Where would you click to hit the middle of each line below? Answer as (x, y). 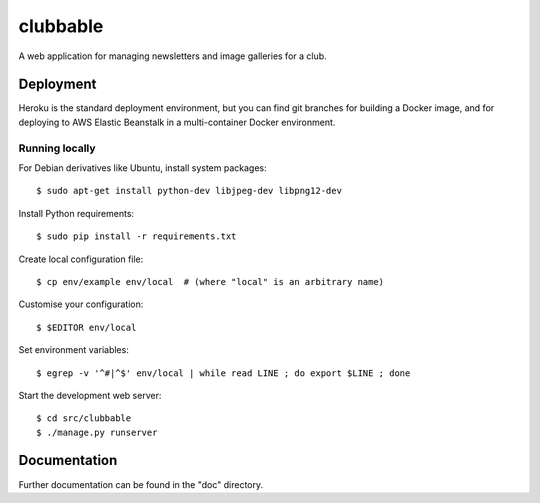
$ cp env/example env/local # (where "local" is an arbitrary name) (210, 281)
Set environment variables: (73, 350)
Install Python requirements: (76, 213)
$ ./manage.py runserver (97, 432)
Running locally (57, 148)
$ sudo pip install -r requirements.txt (136, 236)
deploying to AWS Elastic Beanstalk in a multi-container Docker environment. (177, 122)
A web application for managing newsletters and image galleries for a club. (172, 56)
